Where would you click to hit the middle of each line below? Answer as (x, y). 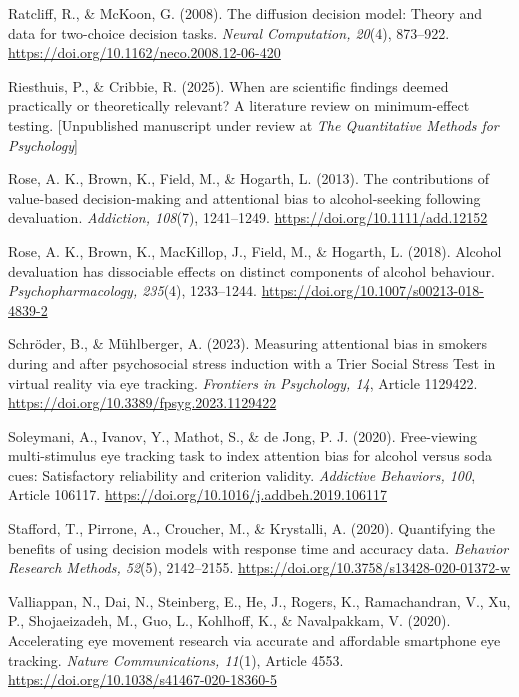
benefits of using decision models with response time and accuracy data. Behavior (258, 547)
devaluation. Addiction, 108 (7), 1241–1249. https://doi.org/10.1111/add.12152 (248, 217)
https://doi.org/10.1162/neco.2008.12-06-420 (144, 52)
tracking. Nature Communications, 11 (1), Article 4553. (176, 659)
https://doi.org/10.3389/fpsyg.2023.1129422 (142, 402)
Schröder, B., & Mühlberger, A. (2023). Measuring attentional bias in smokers (248, 343)
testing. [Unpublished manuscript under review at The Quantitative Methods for (253, 124)
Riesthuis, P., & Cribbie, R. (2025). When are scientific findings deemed (228, 85)
